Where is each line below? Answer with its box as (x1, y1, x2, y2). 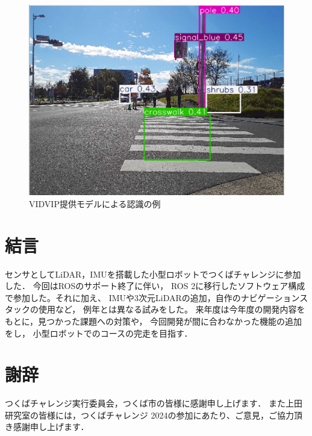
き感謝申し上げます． (5, 420, 89, 433)
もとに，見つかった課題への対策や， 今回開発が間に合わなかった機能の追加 (5, 314, 302, 327)
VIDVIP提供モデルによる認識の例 (29, 197, 161, 210)
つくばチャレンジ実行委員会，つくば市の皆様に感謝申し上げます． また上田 (5, 397, 302, 410)
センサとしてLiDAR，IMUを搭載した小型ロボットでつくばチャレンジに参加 (5, 267, 301, 280)
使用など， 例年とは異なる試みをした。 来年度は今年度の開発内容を (38, 303, 305, 316)
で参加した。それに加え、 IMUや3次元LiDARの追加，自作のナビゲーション (5, 291, 300, 304)
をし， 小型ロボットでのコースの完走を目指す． (5, 326, 193, 339)
